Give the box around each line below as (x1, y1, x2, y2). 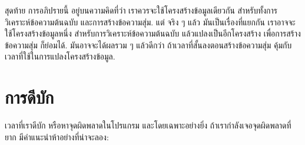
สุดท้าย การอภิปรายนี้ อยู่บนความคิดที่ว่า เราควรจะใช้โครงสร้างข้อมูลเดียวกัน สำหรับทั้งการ (5, 4, 278, 16)
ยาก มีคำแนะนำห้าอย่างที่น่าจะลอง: (5, 130, 109, 143)
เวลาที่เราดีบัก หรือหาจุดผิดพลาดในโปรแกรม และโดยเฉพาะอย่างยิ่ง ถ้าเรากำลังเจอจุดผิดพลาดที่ (5, 119, 291, 131)
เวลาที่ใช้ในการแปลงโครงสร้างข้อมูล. (5, 50, 115, 62)
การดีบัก (5, 85, 54, 109)
